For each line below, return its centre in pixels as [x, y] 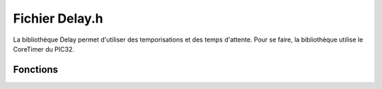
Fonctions [36, 70]
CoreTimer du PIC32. [44, 49]
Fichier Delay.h [58, 18]
